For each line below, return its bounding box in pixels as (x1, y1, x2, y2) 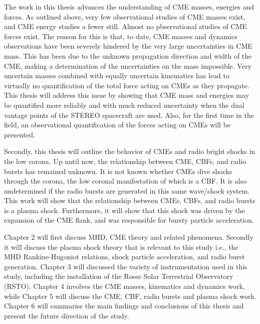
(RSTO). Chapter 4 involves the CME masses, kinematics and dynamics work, (4, 281, 245, 291)
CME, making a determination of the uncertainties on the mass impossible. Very (4, 60, 251, 71)
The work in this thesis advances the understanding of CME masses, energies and (4, 2, 254, 12)
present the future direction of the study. (4, 310, 129, 320)
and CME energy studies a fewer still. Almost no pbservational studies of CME (4, 21, 247, 32)
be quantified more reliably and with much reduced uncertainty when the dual (4, 99, 244, 110)
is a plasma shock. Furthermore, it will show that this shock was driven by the (4, 205, 245, 215)
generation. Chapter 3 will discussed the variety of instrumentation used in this (4, 261, 247, 271)
